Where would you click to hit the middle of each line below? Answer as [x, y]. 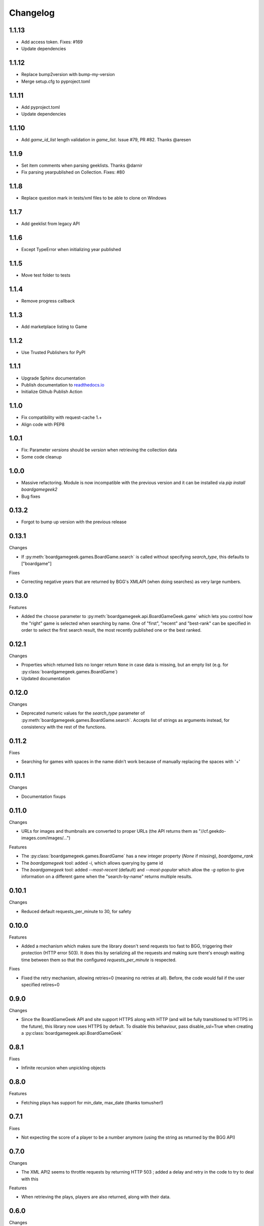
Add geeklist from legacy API [51, 224]
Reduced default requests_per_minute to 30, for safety [76, 911]
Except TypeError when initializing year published [71, 249]
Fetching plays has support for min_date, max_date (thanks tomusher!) [92, 1102]
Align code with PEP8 [43, 424]
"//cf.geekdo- [212, 831]
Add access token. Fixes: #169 [52, 42]
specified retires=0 [40, 984]
